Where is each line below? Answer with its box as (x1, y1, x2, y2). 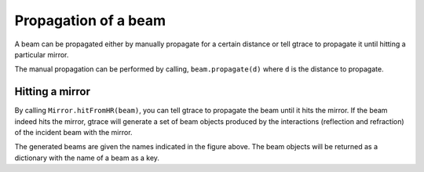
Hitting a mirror (14, 85, 90, 98)
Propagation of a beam (14, 12, 166, 29)
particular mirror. (14, 49, 69, 59)
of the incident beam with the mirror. (14, 128, 133, 137)
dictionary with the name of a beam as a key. (14, 153, 160, 163)
